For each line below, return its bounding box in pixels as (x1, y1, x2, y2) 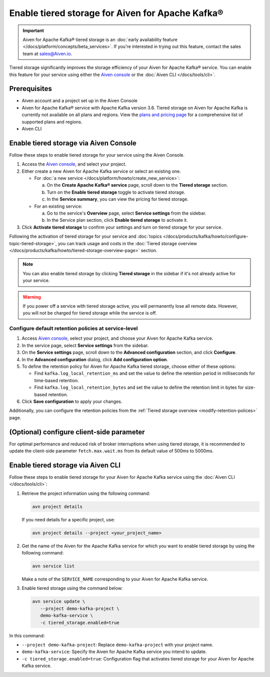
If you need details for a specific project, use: (21, 516, 115, 522)
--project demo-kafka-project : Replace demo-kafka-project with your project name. (21, 641, 213, 647)
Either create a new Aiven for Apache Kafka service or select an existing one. (21, 168, 181, 174)
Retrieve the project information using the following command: (21, 490, 150, 496)
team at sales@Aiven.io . (22, 51, 72, 57)
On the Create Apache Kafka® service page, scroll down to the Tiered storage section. (46, 182, 228, 188)
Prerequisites (9, 85, 52, 93)
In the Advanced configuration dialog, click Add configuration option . (21, 356, 168, 362)
